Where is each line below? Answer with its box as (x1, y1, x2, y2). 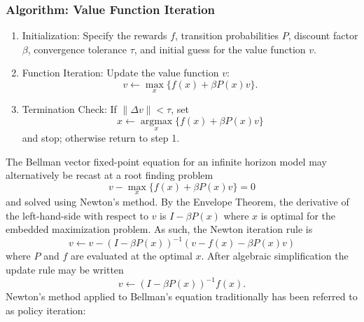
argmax (140, 116, 173, 126)
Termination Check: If (22, 102, 117, 116)
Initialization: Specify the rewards (22, 28, 167, 43)
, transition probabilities (175, 28, 279, 43)
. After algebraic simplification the (201, 248, 349, 263)
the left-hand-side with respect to (6, 208, 148, 222)
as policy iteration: (6, 302, 86, 317)
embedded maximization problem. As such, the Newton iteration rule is (6, 222, 313, 236)
